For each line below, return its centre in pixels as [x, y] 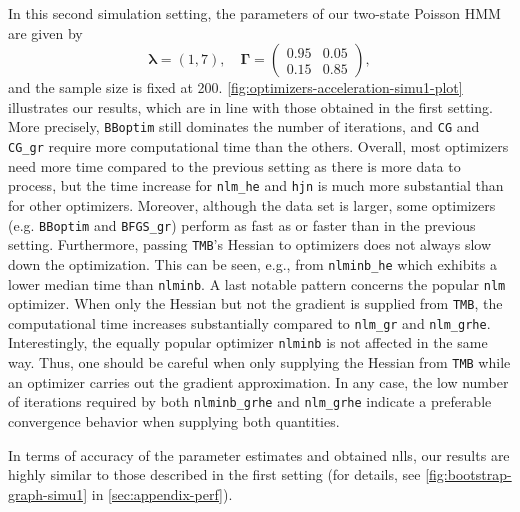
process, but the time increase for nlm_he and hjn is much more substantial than [256, 185]
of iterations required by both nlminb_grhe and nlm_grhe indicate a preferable [250, 401]
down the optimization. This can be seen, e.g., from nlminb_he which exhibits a [252, 263]
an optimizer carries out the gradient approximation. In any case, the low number [258, 381]
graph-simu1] [48, 493]
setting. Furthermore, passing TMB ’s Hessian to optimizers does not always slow [250, 244]
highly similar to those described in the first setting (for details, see [214, 474]
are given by [45, 32]
